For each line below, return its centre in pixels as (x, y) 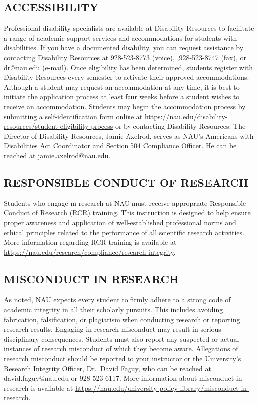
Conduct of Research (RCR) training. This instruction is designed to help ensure (127, 213)
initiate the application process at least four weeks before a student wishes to (122, 97)
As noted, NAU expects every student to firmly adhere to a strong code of (117, 300)
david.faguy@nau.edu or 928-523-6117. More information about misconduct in (123, 378)
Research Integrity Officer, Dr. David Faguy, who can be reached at (108, 368)
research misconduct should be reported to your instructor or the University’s (123, 358)
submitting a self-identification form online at (73, 116)
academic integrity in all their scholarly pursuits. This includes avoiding (114, 309)
